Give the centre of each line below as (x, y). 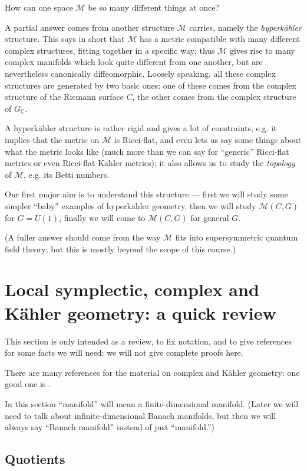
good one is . (28, 384)
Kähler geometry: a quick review (141, 312)
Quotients (35, 459)
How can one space (39, 7)
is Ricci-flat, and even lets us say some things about (208, 139)
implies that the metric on (52, 139)
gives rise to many (263, 50)
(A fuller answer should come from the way (83, 237)
